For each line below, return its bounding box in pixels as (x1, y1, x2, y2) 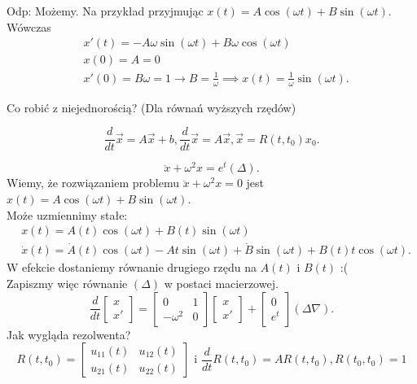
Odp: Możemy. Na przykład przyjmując (7, 2, 204, 19)
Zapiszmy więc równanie (7, 275, 128, 292)
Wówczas (7, 18, 51, 35)
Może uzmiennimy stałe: (7, 206, 128, 223)
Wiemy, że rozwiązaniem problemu (7, 174, 180, 191)
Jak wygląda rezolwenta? (7, 325, 131, 343)
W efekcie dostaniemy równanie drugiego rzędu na (7, 259, 257, 276)
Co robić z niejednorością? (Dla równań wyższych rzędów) (7, 98, 296, 116)
